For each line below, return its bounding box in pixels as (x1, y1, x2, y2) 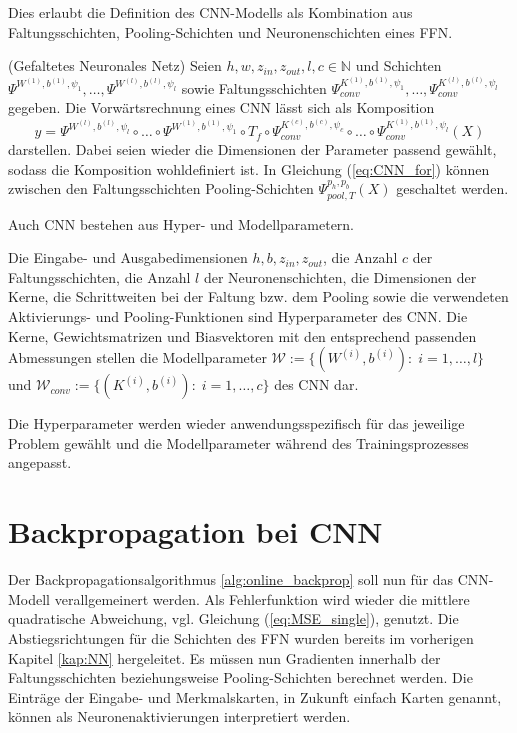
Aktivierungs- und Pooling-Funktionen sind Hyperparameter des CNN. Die (8, 306, 468, 327)
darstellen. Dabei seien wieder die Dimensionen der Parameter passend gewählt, (8, 139, 497, 160)
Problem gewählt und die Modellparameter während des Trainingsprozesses (8, 432, 469, 453)
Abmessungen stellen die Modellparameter (8, 347, 267, 368)
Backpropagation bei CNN (8, 511, 383, 552)
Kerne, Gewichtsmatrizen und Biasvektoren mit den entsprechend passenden (8, 325, 477, 346)
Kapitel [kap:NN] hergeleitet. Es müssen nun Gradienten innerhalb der (8, 647, 441, 668)
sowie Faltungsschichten (181, 77, 327, 98)
